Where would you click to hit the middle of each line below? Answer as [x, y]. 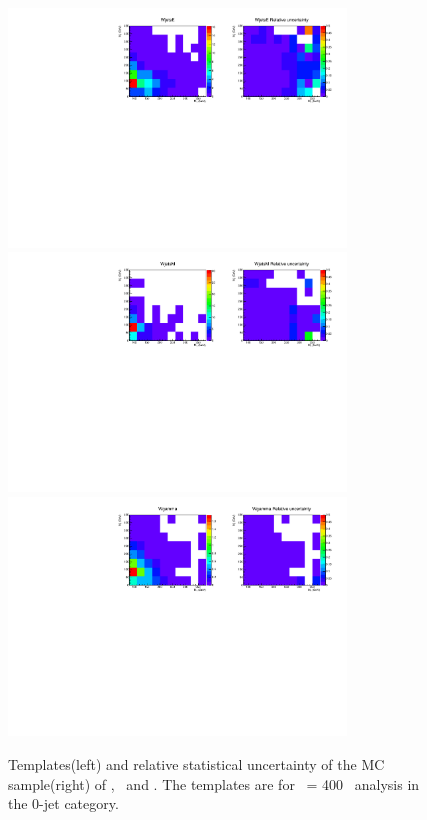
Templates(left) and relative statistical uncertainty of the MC [196, 763]
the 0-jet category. [63, 803]
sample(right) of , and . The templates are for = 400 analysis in [214, 783]
